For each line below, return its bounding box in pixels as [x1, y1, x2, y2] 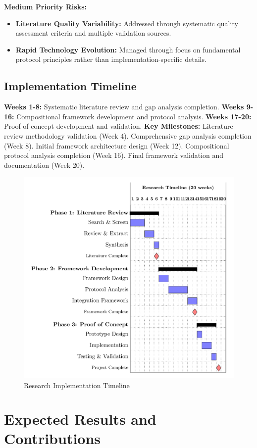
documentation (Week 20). [4, 159, 85, 170]
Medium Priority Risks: [4, 1, 87, 11]
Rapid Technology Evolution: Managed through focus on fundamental [15, 44, 241, 54]
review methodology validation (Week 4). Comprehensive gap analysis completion [4, 130, 252, 141]
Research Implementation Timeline [24, 380, 130, 390]
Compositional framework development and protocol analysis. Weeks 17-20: [16, 111, 252, 121]
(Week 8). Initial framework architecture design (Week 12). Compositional [4, 140, 229, 150]
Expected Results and [4, 409, 156, 429]
